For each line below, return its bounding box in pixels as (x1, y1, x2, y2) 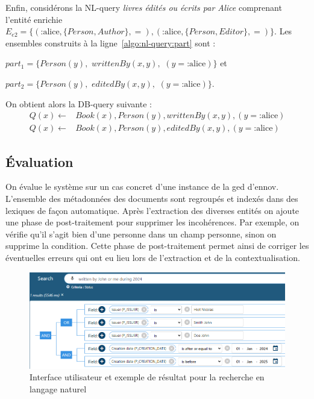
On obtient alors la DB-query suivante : (5, 97, 152, 110)
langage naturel (30, 382, 87, 395)
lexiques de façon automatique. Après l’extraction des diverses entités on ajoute (5, 204, 300, 216)
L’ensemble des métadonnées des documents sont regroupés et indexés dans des (5, 192, 298, 205)
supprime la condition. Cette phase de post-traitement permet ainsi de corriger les (5, 239, 309, 252)
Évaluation (5, 152, 74, 171)
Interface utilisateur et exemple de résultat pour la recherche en (30, 371, 265, 383)
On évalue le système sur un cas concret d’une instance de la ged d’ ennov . (5, 180, 279, 193)
